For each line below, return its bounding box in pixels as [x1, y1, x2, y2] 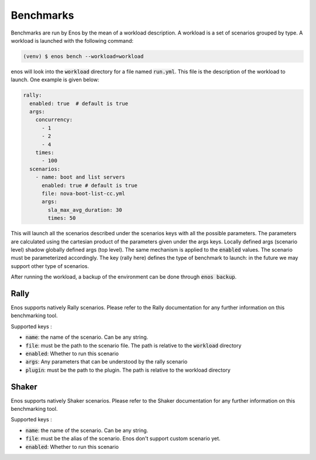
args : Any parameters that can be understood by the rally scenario [25, 358, 188, 365]
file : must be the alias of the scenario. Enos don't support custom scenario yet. [25, 435, 221, 442]
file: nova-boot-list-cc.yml [42, 190, 125, 197]
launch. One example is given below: [11, 76, 99, 83]
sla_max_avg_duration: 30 [47, 207, 122, 213]
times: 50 [47, 215, 76, 222]
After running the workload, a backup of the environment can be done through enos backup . [11, 273, 237, 280]
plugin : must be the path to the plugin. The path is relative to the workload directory [25, 366, 231, 373]
